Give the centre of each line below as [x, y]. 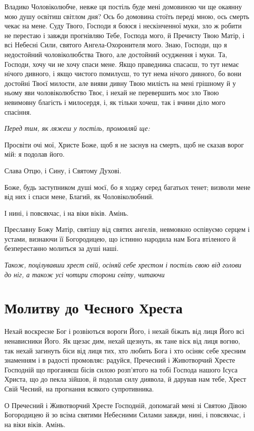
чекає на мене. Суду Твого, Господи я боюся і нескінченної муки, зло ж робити [123, 26]
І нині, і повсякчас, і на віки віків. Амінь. [67, 213]
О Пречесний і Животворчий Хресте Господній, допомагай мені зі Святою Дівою [126, 405]
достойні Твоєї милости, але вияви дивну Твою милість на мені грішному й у [120, 83]
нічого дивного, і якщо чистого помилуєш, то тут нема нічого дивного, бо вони [123, 73]
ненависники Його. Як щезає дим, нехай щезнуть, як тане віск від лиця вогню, [122, 340]
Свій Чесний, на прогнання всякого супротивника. [79, 388]
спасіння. [18, 112]
